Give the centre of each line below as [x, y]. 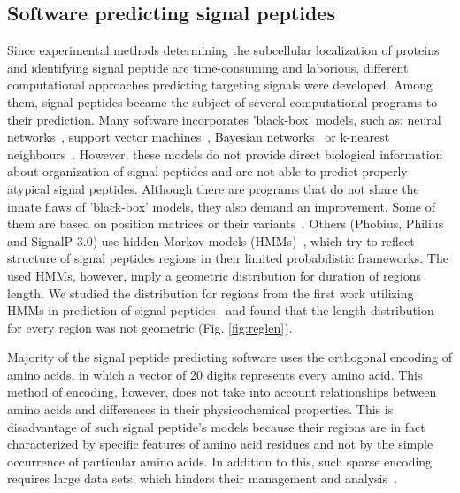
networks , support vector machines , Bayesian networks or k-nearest [199, 137]
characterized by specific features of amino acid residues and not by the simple [220, 444]
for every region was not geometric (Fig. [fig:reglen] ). [150, 327]
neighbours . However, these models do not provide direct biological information [225, 154]
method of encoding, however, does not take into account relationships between [222, 392]
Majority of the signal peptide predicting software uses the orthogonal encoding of [230, 357]
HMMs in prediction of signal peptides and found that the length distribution [221, 310]
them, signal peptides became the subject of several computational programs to [222, 101]
